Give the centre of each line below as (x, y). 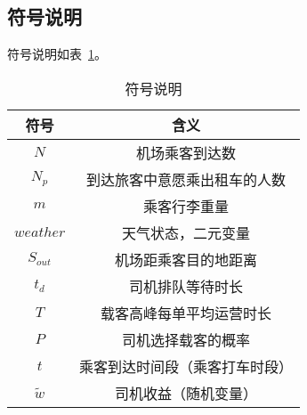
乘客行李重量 (186, 206)
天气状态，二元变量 (186, 232)
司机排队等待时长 (186, 286)
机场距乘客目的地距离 (186, 259)
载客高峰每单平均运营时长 (186, 313)
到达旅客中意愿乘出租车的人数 (186, 179)
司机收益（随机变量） (186, 393)
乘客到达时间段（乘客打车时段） (186, 366)
